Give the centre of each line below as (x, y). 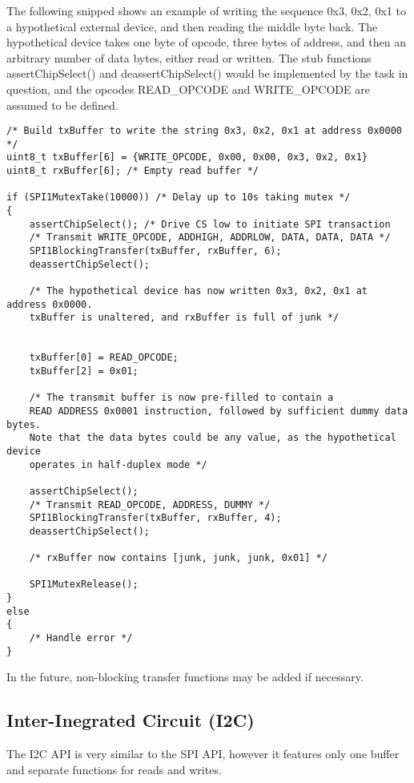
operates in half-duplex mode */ (118, 464)
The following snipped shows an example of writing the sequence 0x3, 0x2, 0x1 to (206, 10)
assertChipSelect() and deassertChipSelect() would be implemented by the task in (207, 73)
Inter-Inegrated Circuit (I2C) (131, 720)
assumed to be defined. (62, 105)
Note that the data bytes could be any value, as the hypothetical (213, 438)
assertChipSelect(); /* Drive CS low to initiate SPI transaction (210, 224)
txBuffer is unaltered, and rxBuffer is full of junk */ (184, 318)
